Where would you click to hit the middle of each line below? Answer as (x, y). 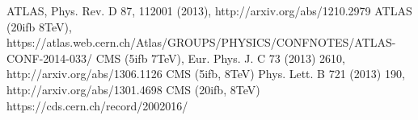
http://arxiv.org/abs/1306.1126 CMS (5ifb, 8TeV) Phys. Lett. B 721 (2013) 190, (206, 74)
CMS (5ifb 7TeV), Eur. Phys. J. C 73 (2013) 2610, (220, 58)
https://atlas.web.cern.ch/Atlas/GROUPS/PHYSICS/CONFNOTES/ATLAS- (201, 42)
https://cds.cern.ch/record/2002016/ (97, 105)
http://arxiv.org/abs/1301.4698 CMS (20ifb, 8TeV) (133, 89)
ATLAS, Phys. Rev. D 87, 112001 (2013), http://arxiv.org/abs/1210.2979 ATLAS (209, 10)
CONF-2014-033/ (49, 58)
